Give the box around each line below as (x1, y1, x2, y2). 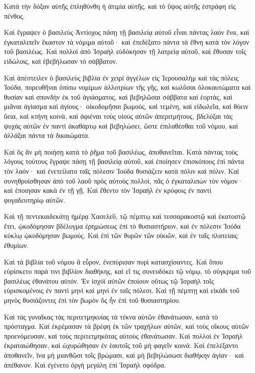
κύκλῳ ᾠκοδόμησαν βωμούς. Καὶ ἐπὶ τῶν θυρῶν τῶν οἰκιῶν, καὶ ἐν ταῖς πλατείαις (4, 230, 238, 240)
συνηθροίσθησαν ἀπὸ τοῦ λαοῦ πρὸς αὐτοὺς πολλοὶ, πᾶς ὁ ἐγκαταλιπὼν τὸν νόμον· (4, 175, 243, 186)
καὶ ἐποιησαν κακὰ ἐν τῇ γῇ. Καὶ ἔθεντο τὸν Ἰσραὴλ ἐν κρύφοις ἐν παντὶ (4, 185, 211, 195)
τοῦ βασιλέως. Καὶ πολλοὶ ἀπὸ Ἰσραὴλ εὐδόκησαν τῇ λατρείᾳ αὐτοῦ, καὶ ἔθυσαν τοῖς (4, 46, 247, 56)
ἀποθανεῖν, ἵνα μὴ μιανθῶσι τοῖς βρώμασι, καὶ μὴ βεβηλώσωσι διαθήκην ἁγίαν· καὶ (4, 350, 244, 360)
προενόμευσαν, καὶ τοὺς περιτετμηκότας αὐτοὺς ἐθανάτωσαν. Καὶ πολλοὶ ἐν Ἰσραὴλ (4, 330, 243, 341)
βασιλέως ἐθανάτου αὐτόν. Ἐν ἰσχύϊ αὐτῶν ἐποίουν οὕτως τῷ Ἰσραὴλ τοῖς (4, 275, 214, 286)
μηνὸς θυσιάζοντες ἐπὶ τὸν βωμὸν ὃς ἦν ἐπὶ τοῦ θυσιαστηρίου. (4, 295, 181, 305)
